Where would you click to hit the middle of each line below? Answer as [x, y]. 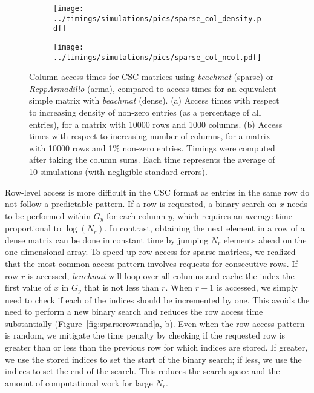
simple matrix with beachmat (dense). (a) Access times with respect [154, 100]
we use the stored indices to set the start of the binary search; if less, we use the [153, 359]
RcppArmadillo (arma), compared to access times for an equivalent [153, 88]
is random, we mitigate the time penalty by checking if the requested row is [145, 335]
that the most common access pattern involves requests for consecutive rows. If [151, 264]
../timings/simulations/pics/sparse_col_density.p [157, 18]
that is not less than [122, 287]
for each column [136, 215]
